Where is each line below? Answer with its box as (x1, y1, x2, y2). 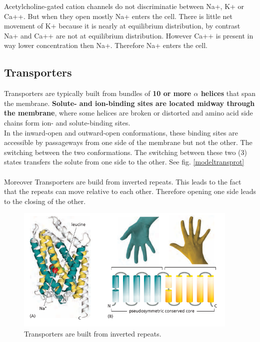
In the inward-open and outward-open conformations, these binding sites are (4, 127, 238, 137)
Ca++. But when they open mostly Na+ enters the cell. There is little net (4, 10, 233, 21)
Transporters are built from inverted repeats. (24, 328, 161, 338)
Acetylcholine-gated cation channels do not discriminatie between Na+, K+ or (4, 1, 244, 11)
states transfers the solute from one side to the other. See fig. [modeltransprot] (4, 156, 244, 167)
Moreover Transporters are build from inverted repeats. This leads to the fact (4, 176, 241, 186)
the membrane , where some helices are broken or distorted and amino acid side (4, 107, 253, 118)
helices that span (200, 88, 256, 98)
